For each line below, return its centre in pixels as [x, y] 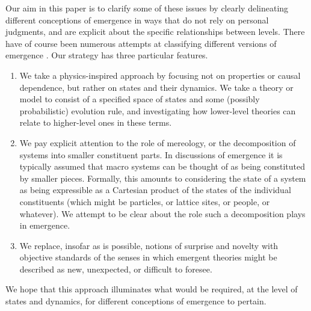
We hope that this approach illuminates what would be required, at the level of [152, 289]
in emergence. [45, 225]
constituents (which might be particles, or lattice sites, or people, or [145, 201]
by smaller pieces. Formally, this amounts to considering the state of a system [163, 178]
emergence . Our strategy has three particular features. [107, 55]
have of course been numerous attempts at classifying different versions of [141, 43]
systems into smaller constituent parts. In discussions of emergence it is [151, 154]
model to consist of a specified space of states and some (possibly [140, 99]
